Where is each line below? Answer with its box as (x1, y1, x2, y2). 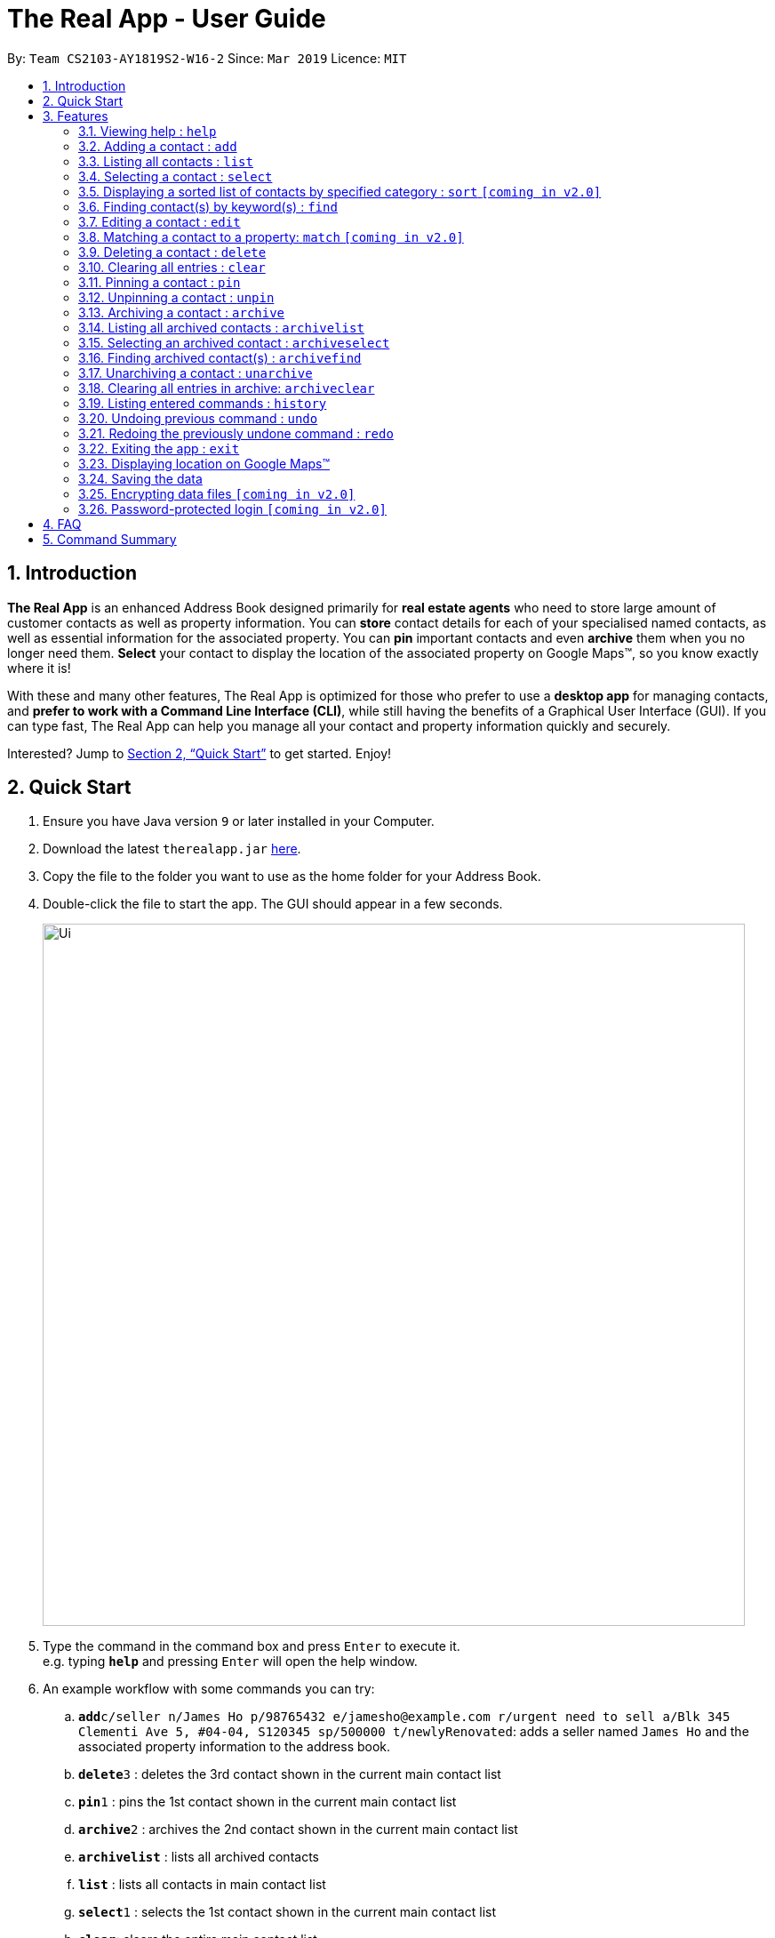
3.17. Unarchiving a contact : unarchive (78, 364, 313, 380)
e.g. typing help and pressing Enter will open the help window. (43, 1654, 418, 1670)
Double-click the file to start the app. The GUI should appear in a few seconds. (43, 896, 503, 912)
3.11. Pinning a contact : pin (78, 274, 241, 290)
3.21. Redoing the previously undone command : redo (78, 425, 394, 441)
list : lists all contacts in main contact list (78, 1877, 326, 1893)
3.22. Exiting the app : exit (78, 440, 240, 456)
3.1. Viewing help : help (78, 123, 217, 139)
